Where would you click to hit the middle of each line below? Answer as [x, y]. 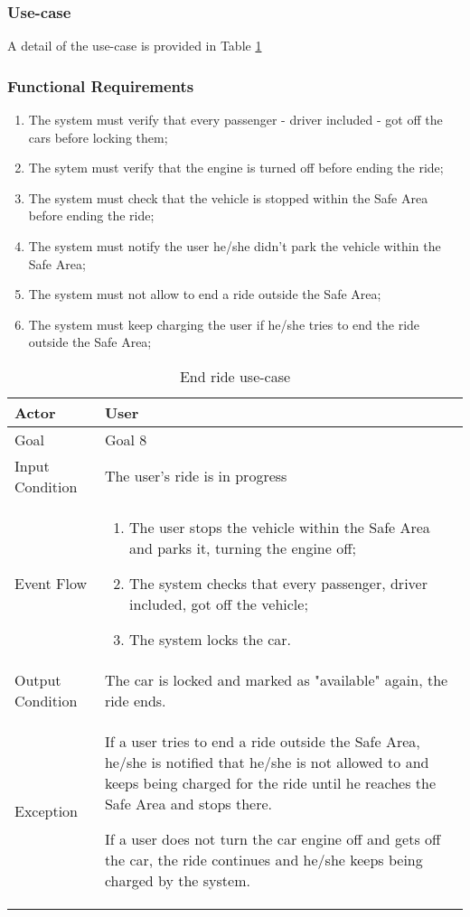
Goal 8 [126, 439]
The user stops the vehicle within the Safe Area [280, 527]
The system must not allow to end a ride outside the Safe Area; [205, 294]
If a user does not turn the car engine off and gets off [273, 838]
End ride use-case [235, 376]
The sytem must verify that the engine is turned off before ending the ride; [236, 168]
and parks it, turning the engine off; [243, 547]
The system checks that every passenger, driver [278, 583]
